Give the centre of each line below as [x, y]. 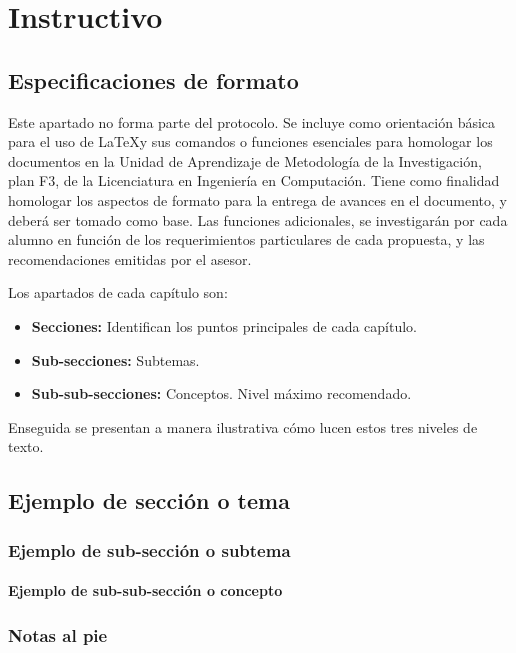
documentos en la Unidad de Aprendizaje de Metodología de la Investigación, [245, 160]
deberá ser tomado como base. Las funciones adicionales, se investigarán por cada [258, 219]
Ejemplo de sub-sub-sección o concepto [145, 590]
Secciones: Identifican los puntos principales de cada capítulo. [224, 325]
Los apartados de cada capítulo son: [118, 292]
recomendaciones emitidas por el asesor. [130, 258]
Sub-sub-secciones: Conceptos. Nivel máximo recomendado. [221, 393]
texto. [26, 446]
